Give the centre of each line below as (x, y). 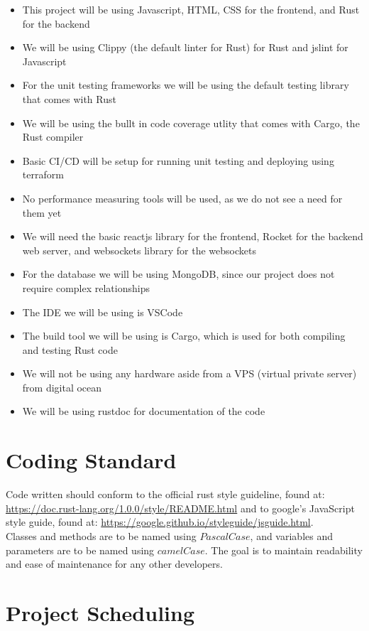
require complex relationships (86, 287)
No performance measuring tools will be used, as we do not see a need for (182, 198)
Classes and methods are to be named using (101, 535)
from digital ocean (62, 387)
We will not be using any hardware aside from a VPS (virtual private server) (189, 373)
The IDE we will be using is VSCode (103, 312)
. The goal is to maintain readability (283, 550)
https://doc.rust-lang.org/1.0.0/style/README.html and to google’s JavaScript (180, 508)
